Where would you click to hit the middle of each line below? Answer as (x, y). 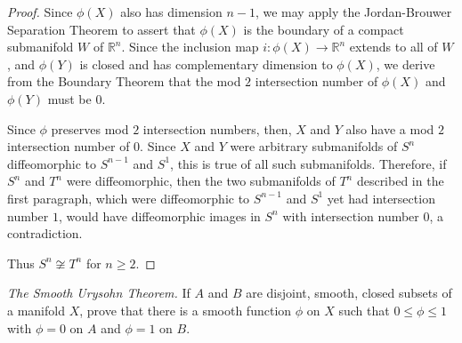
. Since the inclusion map (190, 47)
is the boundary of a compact (324, 29)
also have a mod (390, 128)
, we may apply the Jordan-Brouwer (353, 12)
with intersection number (351, 215)
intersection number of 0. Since (92, 146)
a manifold (36, 310)
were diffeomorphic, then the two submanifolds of (201, 181)
